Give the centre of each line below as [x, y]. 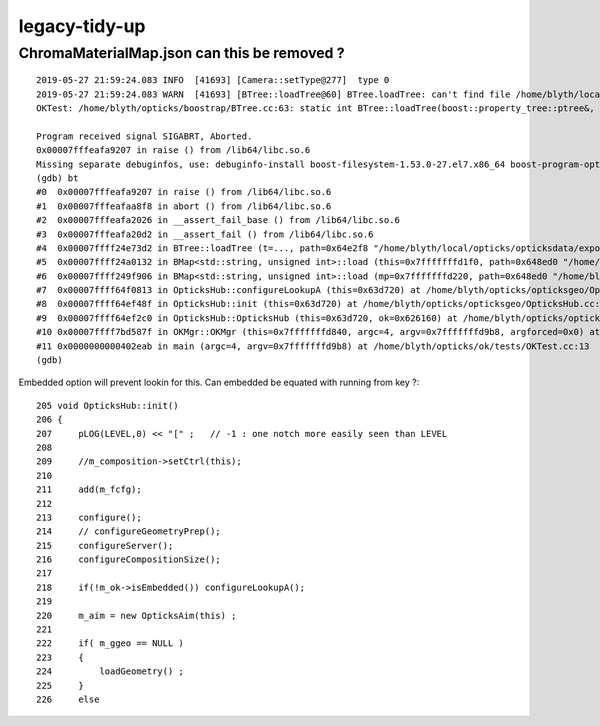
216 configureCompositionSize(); [129, 559]
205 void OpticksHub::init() [107, 405]
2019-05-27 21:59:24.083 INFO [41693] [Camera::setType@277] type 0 [213, 80]
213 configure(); [89, 517]
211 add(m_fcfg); [89, 489]
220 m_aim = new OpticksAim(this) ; [136, 615]
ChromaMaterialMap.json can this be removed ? [181, 53]
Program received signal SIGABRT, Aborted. [144, 136]
